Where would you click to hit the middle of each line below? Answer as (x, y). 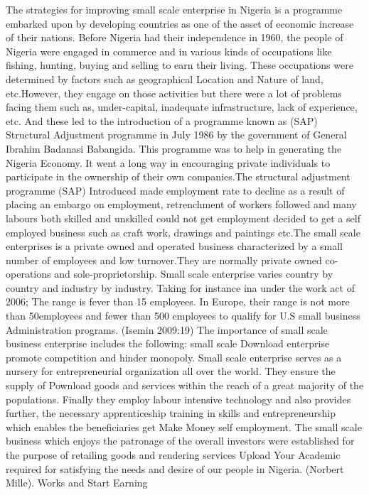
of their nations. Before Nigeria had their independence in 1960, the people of (175, 37)
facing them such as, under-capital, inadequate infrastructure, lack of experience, (182, 107)
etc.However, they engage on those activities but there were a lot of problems (174, 93)
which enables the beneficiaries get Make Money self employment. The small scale (184, 426)
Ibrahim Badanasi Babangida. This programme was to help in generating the (174, 148)
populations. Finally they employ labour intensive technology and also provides (178, 399)
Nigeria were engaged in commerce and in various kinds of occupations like (169, 51)
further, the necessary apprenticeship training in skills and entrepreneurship (171, 413)
